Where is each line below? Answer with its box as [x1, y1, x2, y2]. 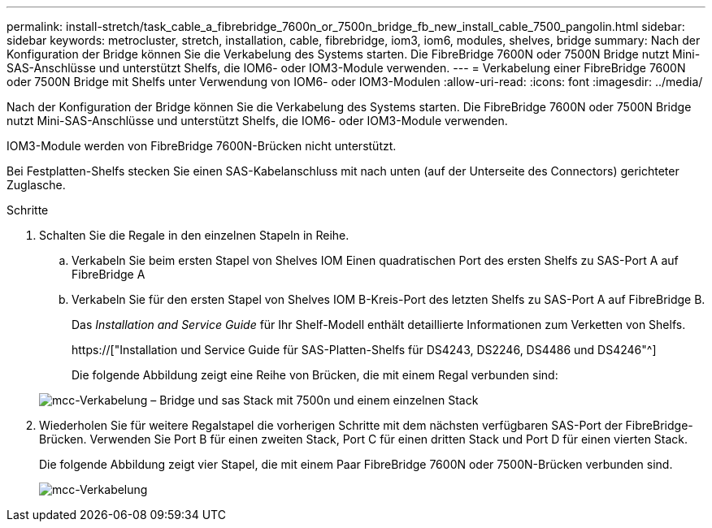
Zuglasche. [7, 178, 66, 192]
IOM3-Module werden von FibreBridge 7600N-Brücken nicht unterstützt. [7, 139, 397, 153]
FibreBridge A [72, 267, 145, 281]
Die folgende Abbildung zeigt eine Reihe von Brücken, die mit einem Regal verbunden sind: [72, 368, 558, 382]
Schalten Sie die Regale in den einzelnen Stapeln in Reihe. [39, 228, 349, 242]
